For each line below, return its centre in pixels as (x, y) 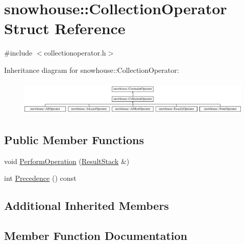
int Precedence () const (40, 178)
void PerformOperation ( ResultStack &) (67, 161)
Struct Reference (65, 28)
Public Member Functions (74, 139)
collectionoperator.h (75, 53)
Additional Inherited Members (87, 206)
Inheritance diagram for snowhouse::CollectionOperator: (92, 70)
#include (18, 53)
